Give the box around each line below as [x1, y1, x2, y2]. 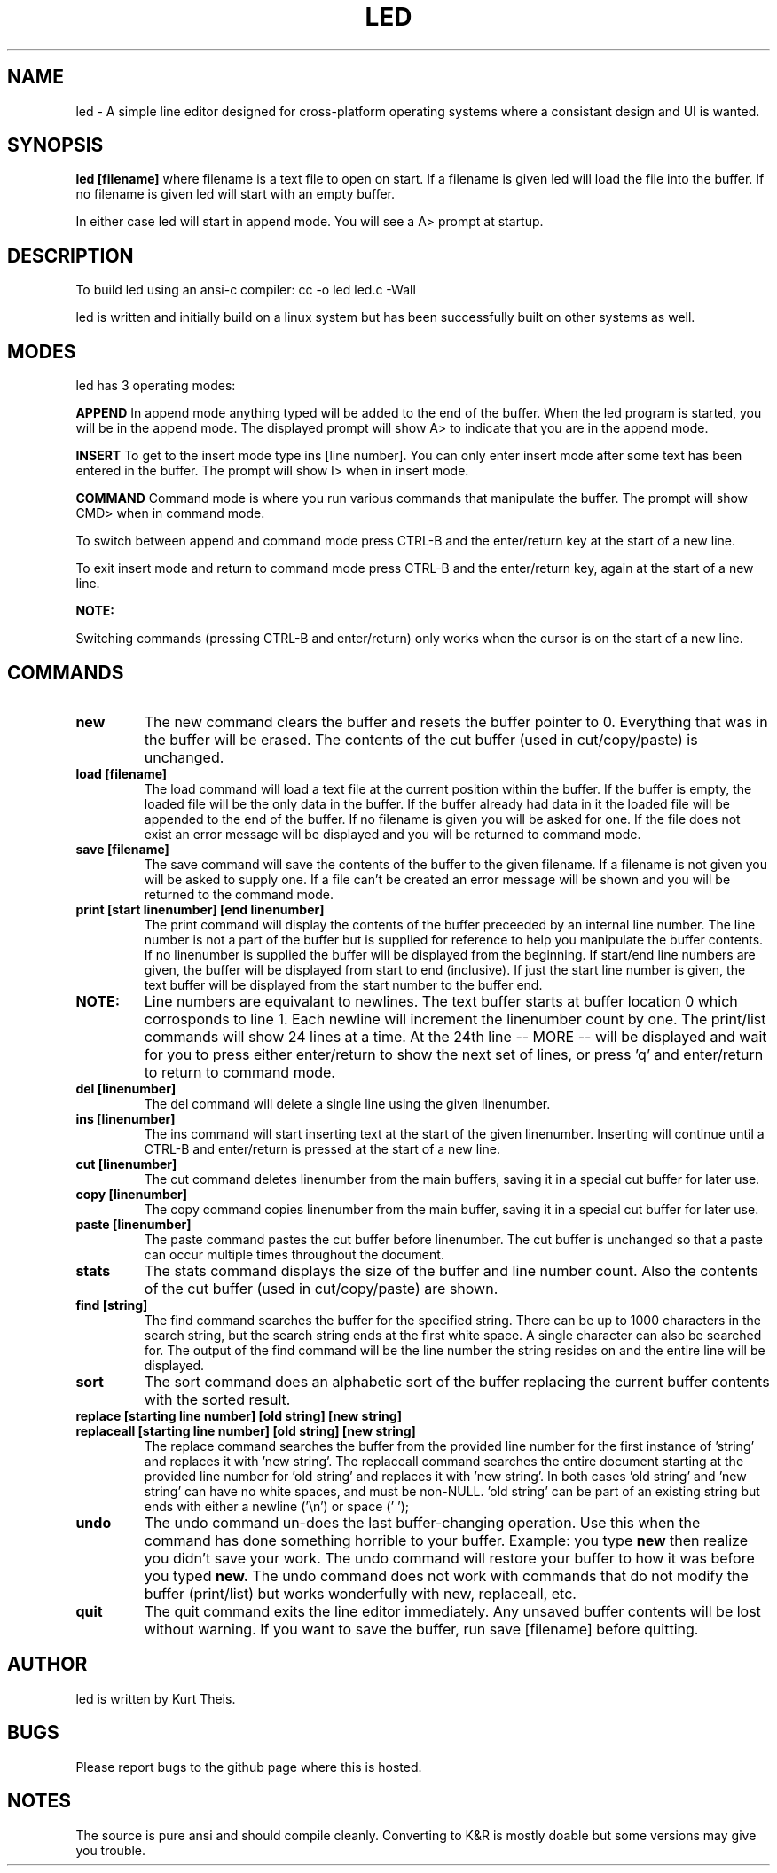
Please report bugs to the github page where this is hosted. [75, 1759, 422, 1775]
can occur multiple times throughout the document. [144, 1246, 444, 1262]
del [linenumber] [75, 1080, 177, 1096]
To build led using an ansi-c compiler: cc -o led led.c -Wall [75, 282, 416, 298]
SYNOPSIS [7, 134, 104, 157]
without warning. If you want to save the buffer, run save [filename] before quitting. [144, 1619, 699, 1638]
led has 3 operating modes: [75, 378, 236, 394]
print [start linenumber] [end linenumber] [75, 901, 325, 917]
